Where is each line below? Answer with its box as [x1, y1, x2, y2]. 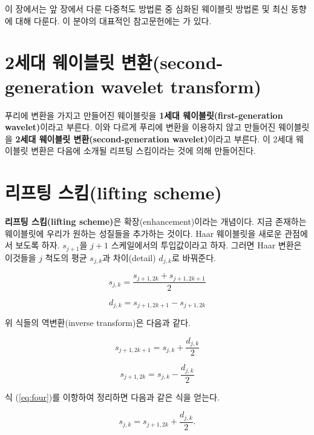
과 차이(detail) [102, 251, 156, 264]
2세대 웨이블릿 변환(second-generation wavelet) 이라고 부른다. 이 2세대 [15, 132, 293, 145]
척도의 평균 [45, 251, 87, 264]
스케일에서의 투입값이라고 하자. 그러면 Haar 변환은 [111, 239, 302, 251]
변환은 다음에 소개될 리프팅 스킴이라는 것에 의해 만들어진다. [31, 144, 256, 157]
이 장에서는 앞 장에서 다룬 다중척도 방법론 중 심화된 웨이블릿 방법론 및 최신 [5, 2, 289, 15]
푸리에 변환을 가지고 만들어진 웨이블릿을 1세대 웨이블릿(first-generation [5, 108, 283, 121]
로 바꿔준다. [171, 251, 216, 264]
